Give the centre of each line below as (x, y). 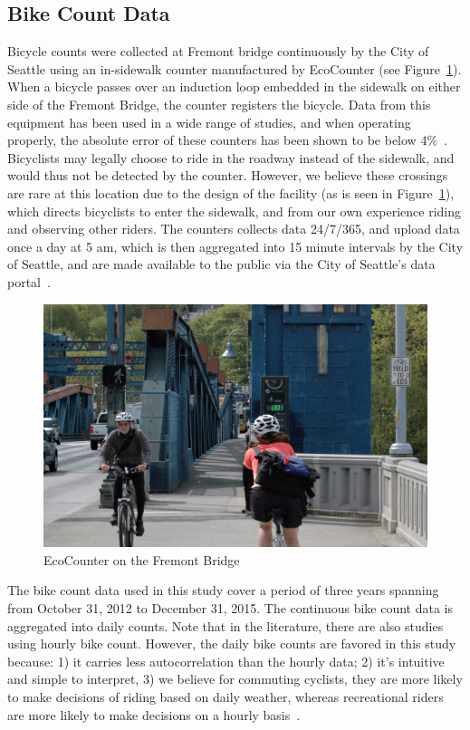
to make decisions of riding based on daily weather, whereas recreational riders (225, 696)
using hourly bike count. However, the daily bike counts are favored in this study (232, 644)
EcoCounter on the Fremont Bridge (142, 559)
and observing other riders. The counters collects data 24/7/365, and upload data (234, 229)
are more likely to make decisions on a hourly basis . (154, 714)
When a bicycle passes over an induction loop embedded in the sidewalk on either (234, 86)
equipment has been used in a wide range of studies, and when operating (209, 122)
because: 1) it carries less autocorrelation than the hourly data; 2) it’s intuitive (226, 661)
